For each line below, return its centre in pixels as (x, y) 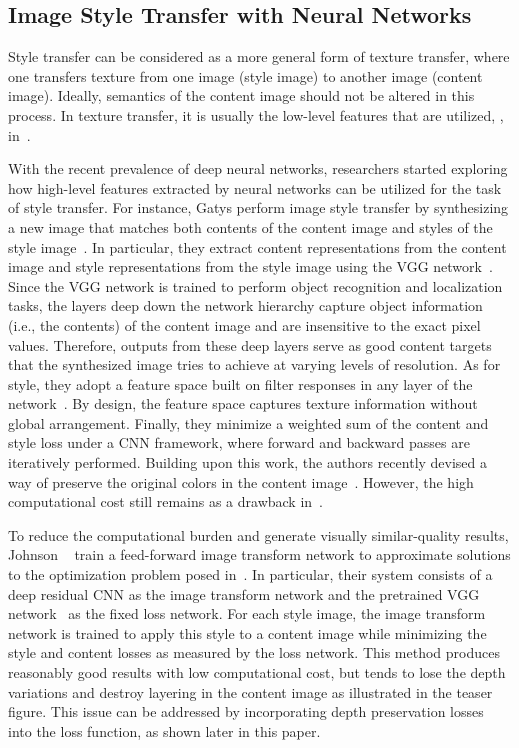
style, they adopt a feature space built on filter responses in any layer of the (240, 383)
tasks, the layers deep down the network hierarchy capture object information (245, 305)
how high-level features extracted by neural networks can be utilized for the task (255, 187)
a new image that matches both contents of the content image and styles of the (250, 226)
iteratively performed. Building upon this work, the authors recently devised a (248, 462)
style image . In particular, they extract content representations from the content (257, 246)
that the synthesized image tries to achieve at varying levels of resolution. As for (254, 364)
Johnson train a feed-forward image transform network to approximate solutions (259, 554)
